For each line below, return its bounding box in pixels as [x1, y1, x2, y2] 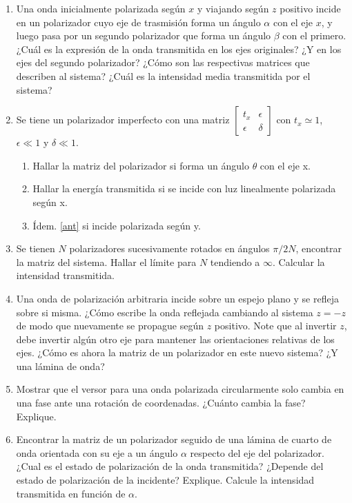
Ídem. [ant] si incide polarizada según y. [32, 218, 201, 232]
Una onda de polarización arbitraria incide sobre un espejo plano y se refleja [16, 291, 339, 305]
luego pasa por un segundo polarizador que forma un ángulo [16, 28, 271, 43]
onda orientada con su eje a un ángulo [16, 445, 178, 460]
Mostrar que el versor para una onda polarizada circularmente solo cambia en [16, 382, 344, 396]
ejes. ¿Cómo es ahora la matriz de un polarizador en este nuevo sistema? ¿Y [16, 345, 338, 360]
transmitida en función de [16, 486, 126, 500]
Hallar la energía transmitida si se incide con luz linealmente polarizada [32, 181, 336, 196]
